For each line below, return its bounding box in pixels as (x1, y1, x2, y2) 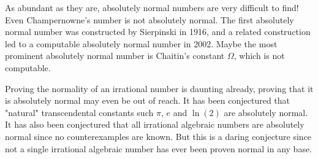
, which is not (233, 49, 285, 62)
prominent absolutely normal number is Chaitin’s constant (5, 49, 225, 62)
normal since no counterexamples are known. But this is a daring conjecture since (5, 130, 312, 142)
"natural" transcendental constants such (5, 106, 154, 118)
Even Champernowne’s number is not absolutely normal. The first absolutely (5, 13, 294, 26)
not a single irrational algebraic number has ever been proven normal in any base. (5, 142, 312, 155)
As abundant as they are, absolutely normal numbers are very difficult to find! (5, 1, 299, 14)
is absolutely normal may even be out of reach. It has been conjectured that (5, 94, 290, 107)
